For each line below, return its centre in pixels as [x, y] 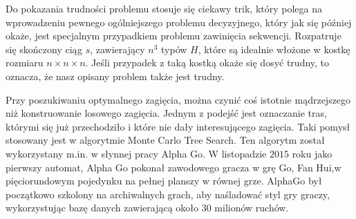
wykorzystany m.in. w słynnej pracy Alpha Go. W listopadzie [136, 153]
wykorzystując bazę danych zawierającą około [102, 208]
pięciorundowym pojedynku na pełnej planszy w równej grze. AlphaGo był [164, 181]
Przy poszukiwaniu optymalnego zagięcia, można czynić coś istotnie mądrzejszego [178, 99]
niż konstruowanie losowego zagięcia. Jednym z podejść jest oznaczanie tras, [166, 113]
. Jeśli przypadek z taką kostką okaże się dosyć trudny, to [207, 63]
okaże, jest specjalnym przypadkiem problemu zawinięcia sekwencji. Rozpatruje [174, 36]
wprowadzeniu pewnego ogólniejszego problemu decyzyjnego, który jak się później [179, 22]
